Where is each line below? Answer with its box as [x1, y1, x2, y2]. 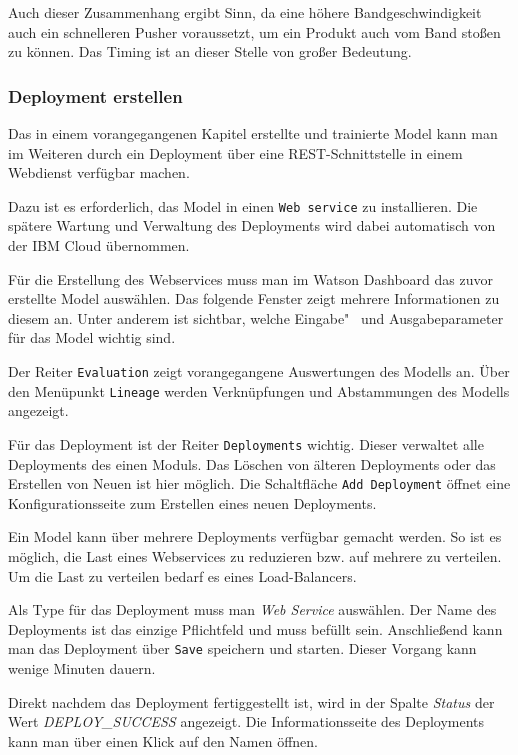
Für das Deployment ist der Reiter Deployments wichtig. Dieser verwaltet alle [8, 433, 484, 454]
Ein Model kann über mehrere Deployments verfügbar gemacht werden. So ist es [8, 526, 502, 547]
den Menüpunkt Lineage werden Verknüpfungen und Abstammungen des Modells [8, 380, 510, 401]
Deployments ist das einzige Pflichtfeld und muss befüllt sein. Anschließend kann [8, 618, 503, 639]
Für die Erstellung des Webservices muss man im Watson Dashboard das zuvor [8, 268, 493, 289]
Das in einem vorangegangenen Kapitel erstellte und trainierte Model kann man [8, 123, 498, 143]
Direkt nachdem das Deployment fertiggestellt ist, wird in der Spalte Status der [8, 691, 495, 712]
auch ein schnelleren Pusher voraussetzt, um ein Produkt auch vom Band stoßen [8, 21, 501, 42]
